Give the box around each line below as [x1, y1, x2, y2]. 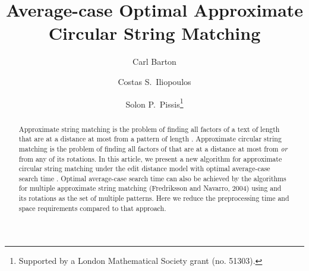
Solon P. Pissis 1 [125, 96, 184, 110]
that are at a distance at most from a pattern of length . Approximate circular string [18, 134, 282, 144]
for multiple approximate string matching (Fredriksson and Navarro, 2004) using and [18, 183, 282, 193]
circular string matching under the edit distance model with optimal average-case [18, 163, 270, 174]
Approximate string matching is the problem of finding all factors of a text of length [18, 124, 280, 134]
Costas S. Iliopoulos [118, 75, 191, 87]
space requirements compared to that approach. [18, 203, 166, 213]
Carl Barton [133, 55, 176, 68]
